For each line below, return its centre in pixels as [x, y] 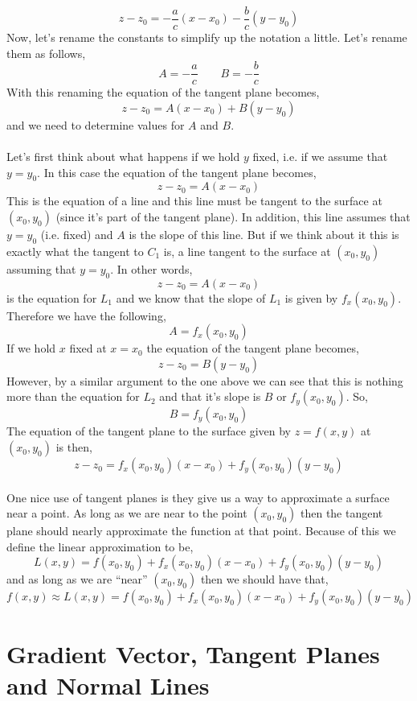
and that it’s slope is [210, 396]
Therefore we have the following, [86, 315]
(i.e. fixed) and [77, 235]
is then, [74, 447]
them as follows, [46, 53]
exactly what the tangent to [75, 251]
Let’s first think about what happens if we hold [123, 157]
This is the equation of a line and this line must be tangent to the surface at [194, 201]
